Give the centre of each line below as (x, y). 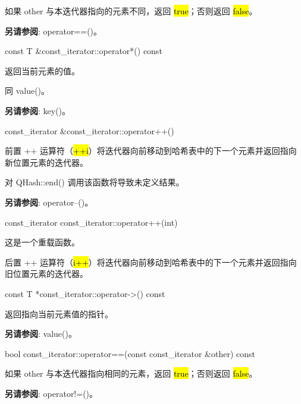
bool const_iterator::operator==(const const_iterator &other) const (130, 353)
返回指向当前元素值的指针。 (59, 313)
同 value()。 (27, 91)
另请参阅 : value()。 (41, 334)
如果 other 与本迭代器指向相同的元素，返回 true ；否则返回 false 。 (131, 373)
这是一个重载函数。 (42, 242)
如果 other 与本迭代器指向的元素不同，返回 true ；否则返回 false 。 (131, 11)
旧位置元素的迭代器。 (46, 274)
